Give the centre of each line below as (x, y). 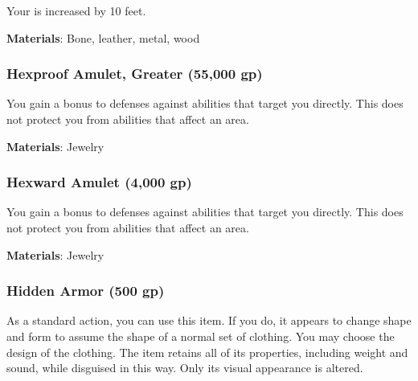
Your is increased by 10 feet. (76, 10)
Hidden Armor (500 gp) (86, 291)
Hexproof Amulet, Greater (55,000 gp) (135, 74)
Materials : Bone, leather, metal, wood (103, 37)
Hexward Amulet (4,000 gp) (99, 182)
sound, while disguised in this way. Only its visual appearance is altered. (185, 368)
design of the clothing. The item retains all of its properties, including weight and (207, 352)
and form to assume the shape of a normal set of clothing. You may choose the (201, 336)
